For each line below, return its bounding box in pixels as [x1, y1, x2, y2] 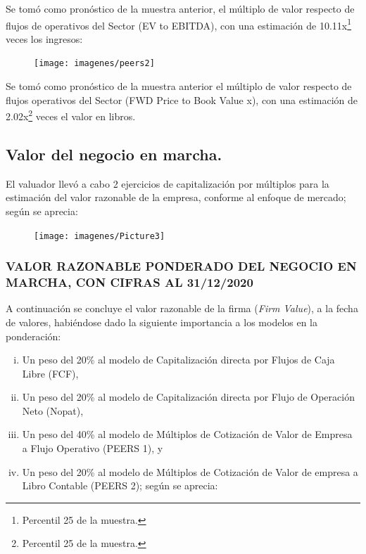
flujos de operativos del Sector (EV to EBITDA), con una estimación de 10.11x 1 [6, 15, 352, 32]
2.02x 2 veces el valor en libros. [6, 107, 136, 123]
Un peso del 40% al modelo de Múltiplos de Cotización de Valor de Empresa [22, 427, 353, 442]
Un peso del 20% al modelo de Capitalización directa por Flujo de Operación [22, 389, 355, 404]
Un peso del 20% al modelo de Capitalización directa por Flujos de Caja [22, 352, 335, 367]
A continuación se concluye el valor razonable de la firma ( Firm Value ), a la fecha [6, 301, 358, 316]
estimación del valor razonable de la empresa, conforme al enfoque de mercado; [6, 190, 346, 205]
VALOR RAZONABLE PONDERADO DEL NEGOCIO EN [6, 257, 357, 275]
